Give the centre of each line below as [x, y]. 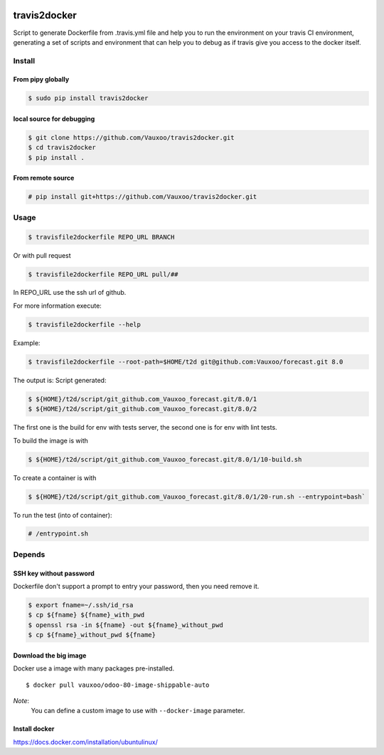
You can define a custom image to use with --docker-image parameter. [138, 711]
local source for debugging [54, 119]
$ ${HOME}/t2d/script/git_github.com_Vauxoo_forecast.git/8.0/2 [143, 409]
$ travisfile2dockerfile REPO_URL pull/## [103, 274]
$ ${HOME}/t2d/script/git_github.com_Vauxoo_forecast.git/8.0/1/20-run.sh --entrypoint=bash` [197, 496]
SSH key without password [54, 573]
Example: [27, 343]
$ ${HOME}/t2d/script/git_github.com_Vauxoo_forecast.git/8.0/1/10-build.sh [165, 459]
